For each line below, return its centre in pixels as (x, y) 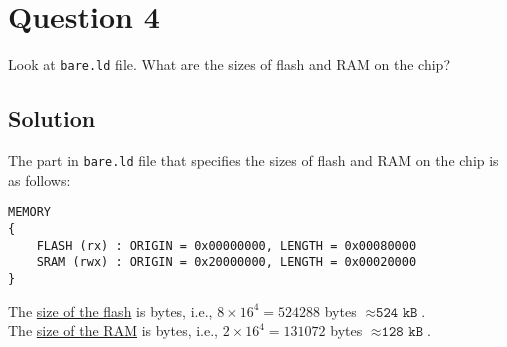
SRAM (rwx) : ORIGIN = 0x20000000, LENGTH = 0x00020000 (226, 262)
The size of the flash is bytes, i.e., (110, 310)
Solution (52, 118)
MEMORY (29, 212)
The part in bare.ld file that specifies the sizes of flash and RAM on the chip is (253, 159)
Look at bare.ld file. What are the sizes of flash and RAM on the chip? (229, 64)
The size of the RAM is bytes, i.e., (113, 330)
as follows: (39, 179)
